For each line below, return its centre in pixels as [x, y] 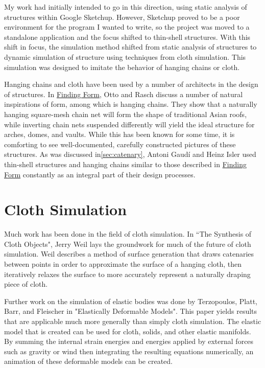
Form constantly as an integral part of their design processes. [100, 174]
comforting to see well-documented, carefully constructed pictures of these [120, 144]
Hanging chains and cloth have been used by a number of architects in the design [131, 84]
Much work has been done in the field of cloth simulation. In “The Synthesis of [128, 234]
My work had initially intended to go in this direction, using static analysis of [126, 7]
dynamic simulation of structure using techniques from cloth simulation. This [125, 56]
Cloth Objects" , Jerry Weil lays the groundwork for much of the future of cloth [128, 244]
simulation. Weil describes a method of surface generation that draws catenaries [129, 254]
